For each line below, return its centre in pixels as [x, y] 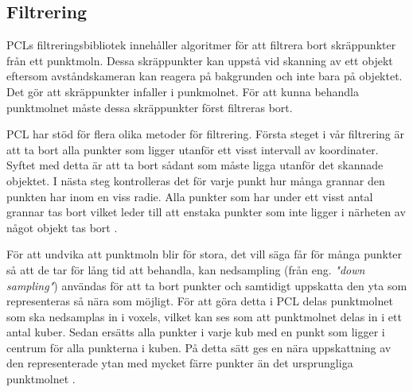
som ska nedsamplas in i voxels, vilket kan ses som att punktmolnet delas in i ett [204, 316]
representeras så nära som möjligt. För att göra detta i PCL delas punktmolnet [200, 301]
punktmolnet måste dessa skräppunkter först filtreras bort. [150, 107]
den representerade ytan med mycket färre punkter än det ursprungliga [180, 363]
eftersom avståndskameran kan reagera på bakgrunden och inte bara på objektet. [205, 76]
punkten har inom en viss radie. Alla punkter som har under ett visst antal [190, 196]
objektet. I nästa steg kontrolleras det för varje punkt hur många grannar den [196, 180]
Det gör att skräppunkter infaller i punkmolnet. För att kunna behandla [183, 91]
